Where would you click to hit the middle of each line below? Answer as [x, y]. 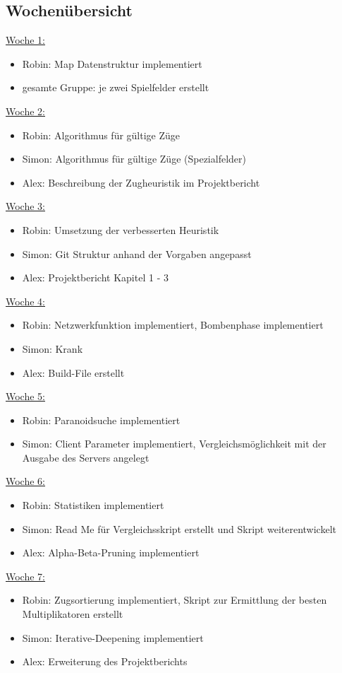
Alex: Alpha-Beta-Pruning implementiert [111, 552]
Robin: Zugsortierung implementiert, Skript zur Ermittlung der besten [175, 600]
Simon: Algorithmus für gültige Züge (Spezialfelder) [134, 159]
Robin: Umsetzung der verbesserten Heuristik [121, 229]
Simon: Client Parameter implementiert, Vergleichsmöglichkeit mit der [174, 444]
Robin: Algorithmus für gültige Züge [101, 135]
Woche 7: [25, 576]
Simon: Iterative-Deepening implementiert [113, 637]
